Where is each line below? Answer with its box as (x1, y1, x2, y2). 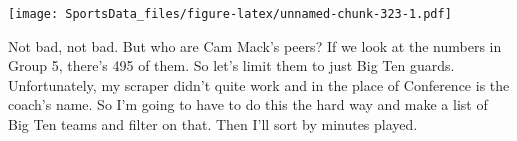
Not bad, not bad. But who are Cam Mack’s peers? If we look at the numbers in (8, 35, 502, 56)
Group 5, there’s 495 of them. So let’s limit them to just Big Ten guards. (8, 55, 455, 76)
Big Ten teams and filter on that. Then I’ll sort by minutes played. (8, 114, 418, 135)
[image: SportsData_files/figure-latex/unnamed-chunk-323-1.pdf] (8, 7, 452, 21)
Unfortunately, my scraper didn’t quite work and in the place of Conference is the (8, 74, 510, 95)
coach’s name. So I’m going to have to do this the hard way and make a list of (8, 94, 488, 115)
